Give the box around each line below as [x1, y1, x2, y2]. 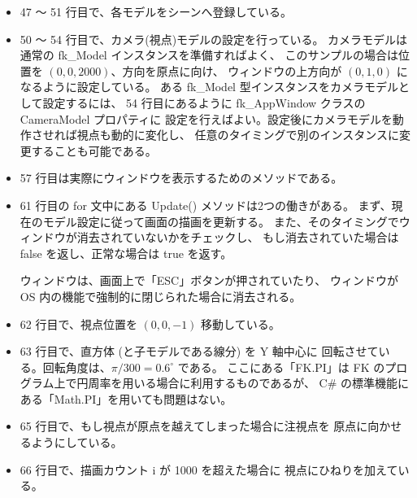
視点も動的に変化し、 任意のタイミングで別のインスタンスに [76, 126, 399, 143]
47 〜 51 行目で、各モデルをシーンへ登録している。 [20, 3, 293, 20]
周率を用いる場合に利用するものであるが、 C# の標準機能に [88, 374, 410, 391]
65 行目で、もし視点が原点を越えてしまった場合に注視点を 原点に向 [20, 417, 380, 435]
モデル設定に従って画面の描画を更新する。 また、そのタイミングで [42, 212, 399, 229]
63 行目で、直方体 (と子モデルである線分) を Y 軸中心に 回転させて [20, 343, 379, 360]
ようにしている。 [31, 434, 123, 451]
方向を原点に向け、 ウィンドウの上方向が [122, 62, 342, 79]
